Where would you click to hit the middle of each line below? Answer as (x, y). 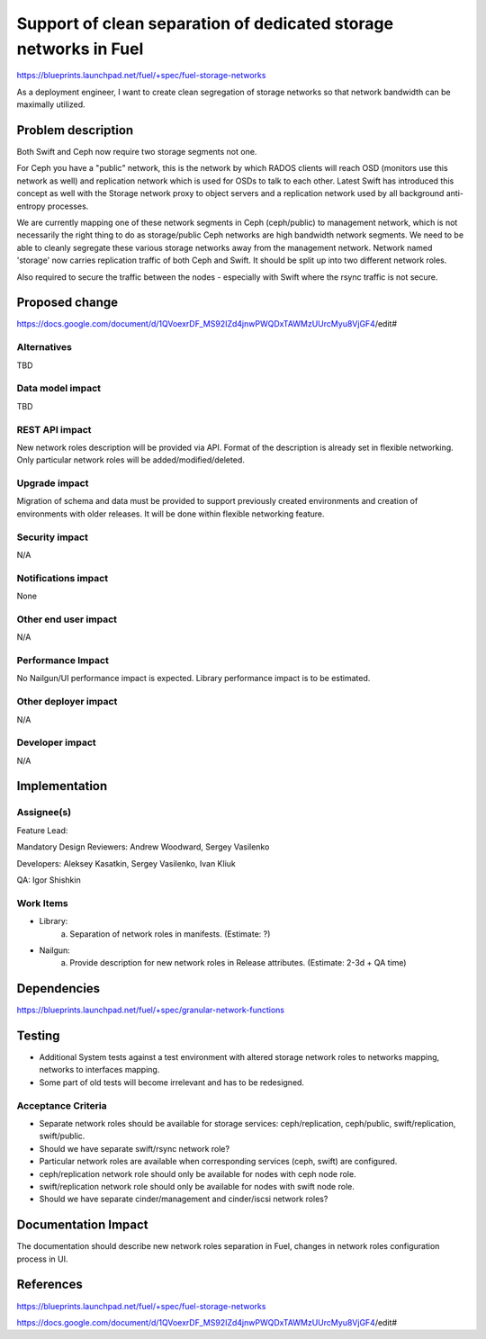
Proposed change (67, 303)
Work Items (42, 903)
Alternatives (44, 347)
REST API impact (54, 429)
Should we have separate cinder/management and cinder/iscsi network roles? (184, 1199)
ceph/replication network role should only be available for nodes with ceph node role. (198, 1173)
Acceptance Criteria (62, 1105)
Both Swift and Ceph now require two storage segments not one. (137, 152)
